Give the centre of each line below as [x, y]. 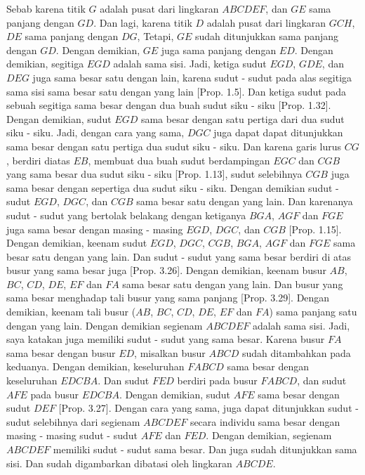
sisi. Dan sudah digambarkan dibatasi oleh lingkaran [119, 463]
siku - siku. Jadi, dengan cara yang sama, [95, 132]
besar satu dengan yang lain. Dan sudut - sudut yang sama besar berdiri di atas [179, 256]
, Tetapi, [155, 36]
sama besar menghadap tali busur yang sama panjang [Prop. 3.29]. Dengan [168, 298]
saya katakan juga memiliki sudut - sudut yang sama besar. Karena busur [166, 339]
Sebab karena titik [46, 8]
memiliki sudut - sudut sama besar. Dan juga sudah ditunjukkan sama [205, 449]
